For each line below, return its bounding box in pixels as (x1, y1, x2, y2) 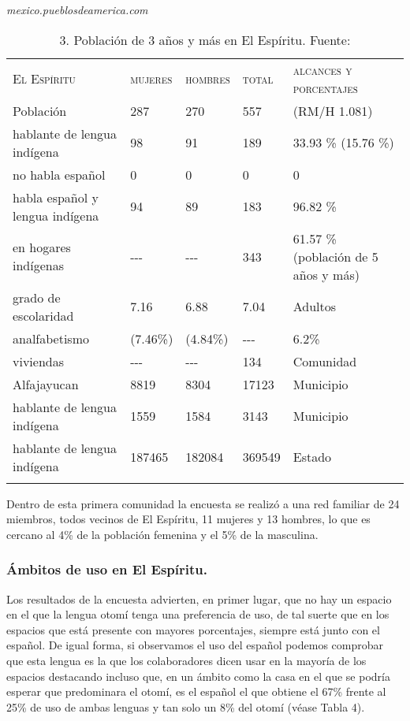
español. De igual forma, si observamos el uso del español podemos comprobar (6, 637, 384, 653)
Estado (293, 448, 332, 466)
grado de (13, 288, 61, 307)
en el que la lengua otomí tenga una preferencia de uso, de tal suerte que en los (6, 606, 389, 623)
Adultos (293, 297, 337, 316)
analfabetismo (13, 329, 89, 347)
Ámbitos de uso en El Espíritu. (6, 559, 207, 579)
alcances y (293, 60, 352, 79)
